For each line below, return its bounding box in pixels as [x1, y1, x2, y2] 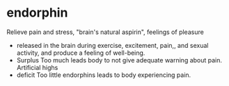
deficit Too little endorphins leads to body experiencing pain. [16, 71, 191, 79]
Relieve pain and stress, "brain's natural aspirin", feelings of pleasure [6, 28, 205, 36]
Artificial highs [16, 63, 58, 71]
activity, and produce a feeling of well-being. [16, 49, 145, 57]
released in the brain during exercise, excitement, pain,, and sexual [16, 41, 209, 49]
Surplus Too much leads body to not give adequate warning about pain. [16, 55, 223, 64]
